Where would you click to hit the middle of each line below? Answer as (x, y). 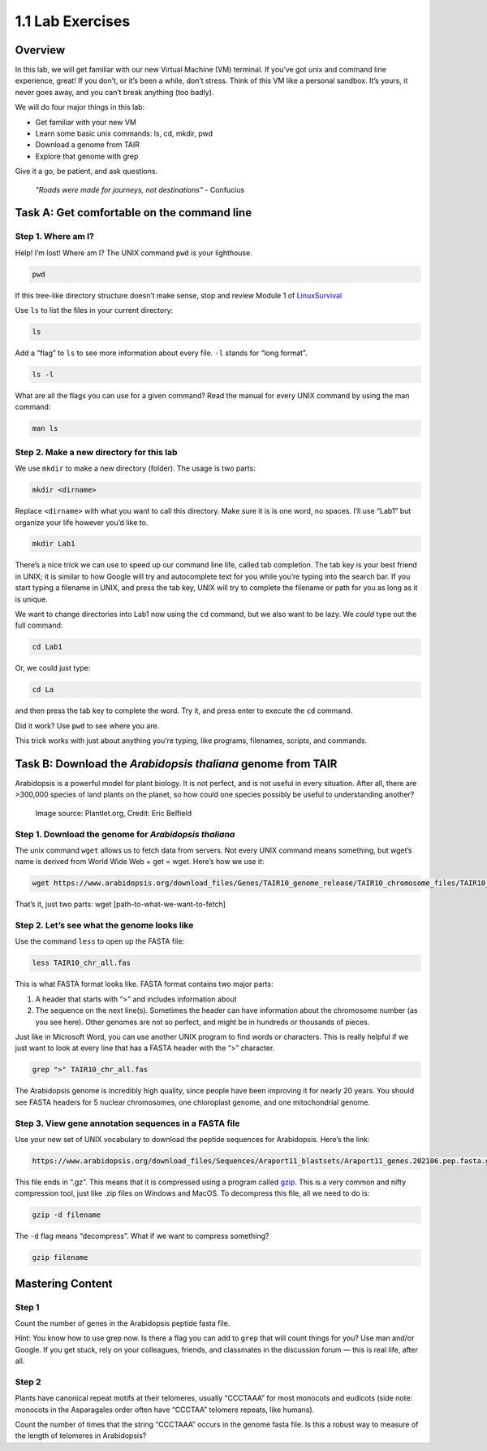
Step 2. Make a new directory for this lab (96, 452)
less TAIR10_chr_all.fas (82, 963)
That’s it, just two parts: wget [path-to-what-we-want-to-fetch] (121, 904)
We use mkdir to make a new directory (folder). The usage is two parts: (135, 468)
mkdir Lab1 (54, 544)
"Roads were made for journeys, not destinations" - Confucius (140, 189)
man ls (45, 428)
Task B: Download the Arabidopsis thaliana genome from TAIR (176, 764)
